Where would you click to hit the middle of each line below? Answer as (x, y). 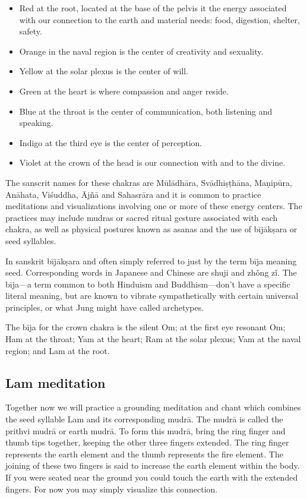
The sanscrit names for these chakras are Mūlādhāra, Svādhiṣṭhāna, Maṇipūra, (149, 182)
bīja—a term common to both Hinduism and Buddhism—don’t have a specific (148, 284)
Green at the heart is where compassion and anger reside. (124, 91)
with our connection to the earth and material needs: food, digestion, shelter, (159, 19)
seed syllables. (31, 240)
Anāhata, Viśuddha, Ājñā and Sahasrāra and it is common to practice (133, 194)
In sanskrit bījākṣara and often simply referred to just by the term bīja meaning (151, 260)
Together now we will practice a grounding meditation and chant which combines (153, 407)
